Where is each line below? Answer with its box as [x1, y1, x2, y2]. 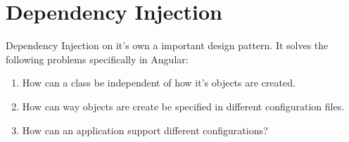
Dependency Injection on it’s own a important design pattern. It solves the [6, 38, 329, 53]
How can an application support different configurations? [22, 122, 268, 137]
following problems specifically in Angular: [6, 51, 189, 66]
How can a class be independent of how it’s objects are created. [22, 75, 296, 90]
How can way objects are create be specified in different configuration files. [22, 98, 345, 113]
